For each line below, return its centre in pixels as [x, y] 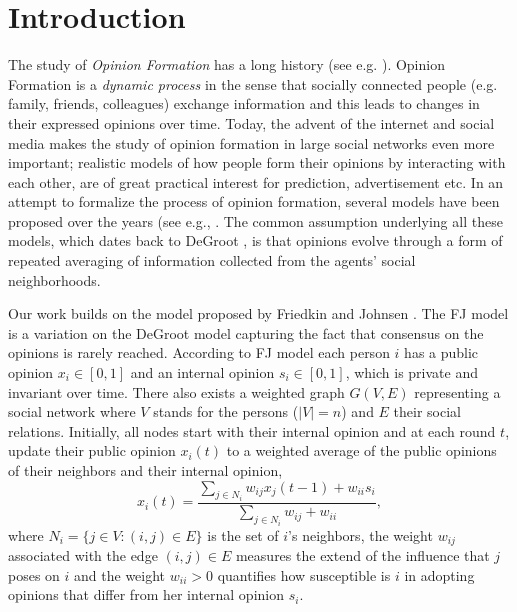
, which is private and [411, 372]
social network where [72, 411]
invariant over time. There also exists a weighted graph [176, 391]
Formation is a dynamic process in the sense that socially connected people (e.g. [253, 83]
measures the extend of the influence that [362, 554]
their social [427, 411]
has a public [441, 352]
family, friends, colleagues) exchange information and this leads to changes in [244, 103]
